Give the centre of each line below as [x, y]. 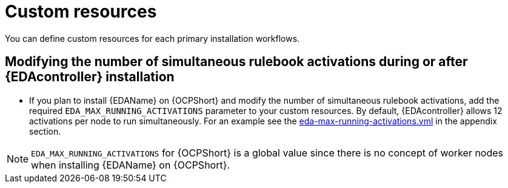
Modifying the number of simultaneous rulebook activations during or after [236, 62]
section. [45, 131]
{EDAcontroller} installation [90, 77]
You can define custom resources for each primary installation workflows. [152, 38]
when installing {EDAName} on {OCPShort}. [131, 165]
